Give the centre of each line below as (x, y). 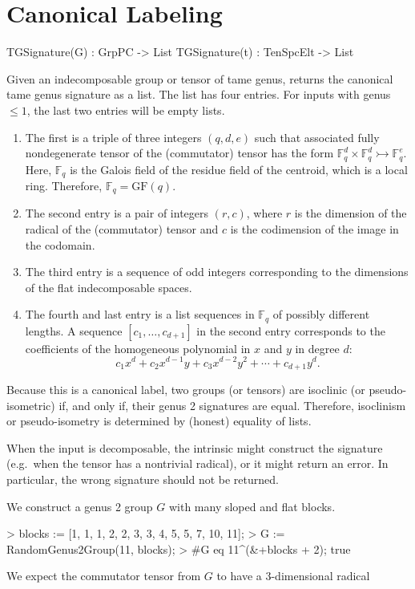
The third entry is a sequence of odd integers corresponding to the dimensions (217, 272)
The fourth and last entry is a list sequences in (140, 314)
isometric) (31, 405)
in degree (317, 348)
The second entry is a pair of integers (117, 213)
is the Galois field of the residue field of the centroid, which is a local (239, 169)
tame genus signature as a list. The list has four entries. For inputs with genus (199, 94)
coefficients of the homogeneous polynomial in (138, 348)
